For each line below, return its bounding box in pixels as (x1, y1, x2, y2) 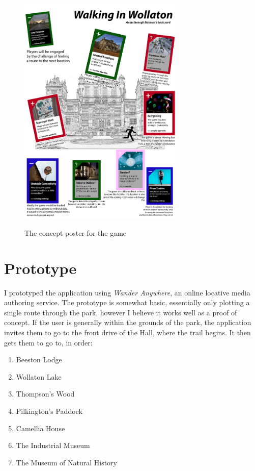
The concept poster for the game (24, 227, 127, 238)
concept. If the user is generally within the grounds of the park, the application (4, 317, 251, 328)
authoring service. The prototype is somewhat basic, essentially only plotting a (4, 297, 250, 308)
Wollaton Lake (16, 371, 62, 382)
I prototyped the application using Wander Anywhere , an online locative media (4, 287, 250, 298)
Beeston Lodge (16, 354, 62, 365)
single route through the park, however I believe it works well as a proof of (4, 307, 237, 317)
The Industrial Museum (16, 440, 90, 451)
